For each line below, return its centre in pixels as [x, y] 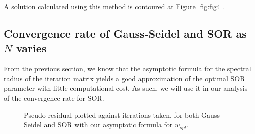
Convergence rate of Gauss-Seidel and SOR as [125, 33]
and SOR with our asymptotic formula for [108, 124]
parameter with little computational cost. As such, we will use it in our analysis [126, 88]
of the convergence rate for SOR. [54, 98]
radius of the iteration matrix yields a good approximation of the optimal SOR [125, 78]
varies [31, 48]
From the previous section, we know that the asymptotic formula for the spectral [127, 69]
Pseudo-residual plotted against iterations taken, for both [112, 114]
